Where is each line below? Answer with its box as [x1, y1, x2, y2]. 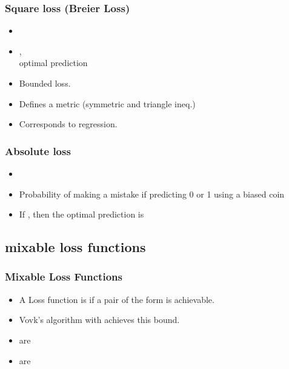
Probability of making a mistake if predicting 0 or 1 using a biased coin [19, 187, 285, 200]
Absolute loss [5, 143, 71, 158]
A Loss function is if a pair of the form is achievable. [19, 293, 214, 305]
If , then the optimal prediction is [19, 208, 144, 221]
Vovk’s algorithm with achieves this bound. [19, 313, 180, 326]
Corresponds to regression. [19, 118, 118, 130]
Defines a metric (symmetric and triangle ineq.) [19, 97, 196, 110]
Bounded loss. [19, 77, 71, 89]
